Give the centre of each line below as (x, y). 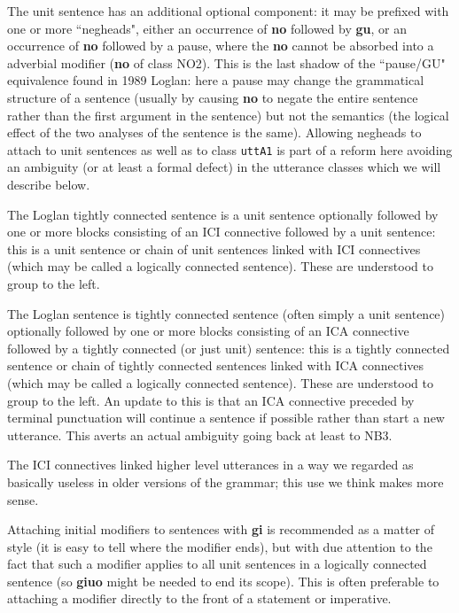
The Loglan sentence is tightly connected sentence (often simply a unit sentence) (226, 313)
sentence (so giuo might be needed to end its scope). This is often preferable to (223, 581)
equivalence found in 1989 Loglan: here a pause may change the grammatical (216, 80)
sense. (23, 499)
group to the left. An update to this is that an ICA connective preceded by (211, 400)
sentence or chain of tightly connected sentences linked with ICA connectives (216, 365)
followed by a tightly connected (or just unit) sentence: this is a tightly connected (229, 348)
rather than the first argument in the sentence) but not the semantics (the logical (228, 115)
